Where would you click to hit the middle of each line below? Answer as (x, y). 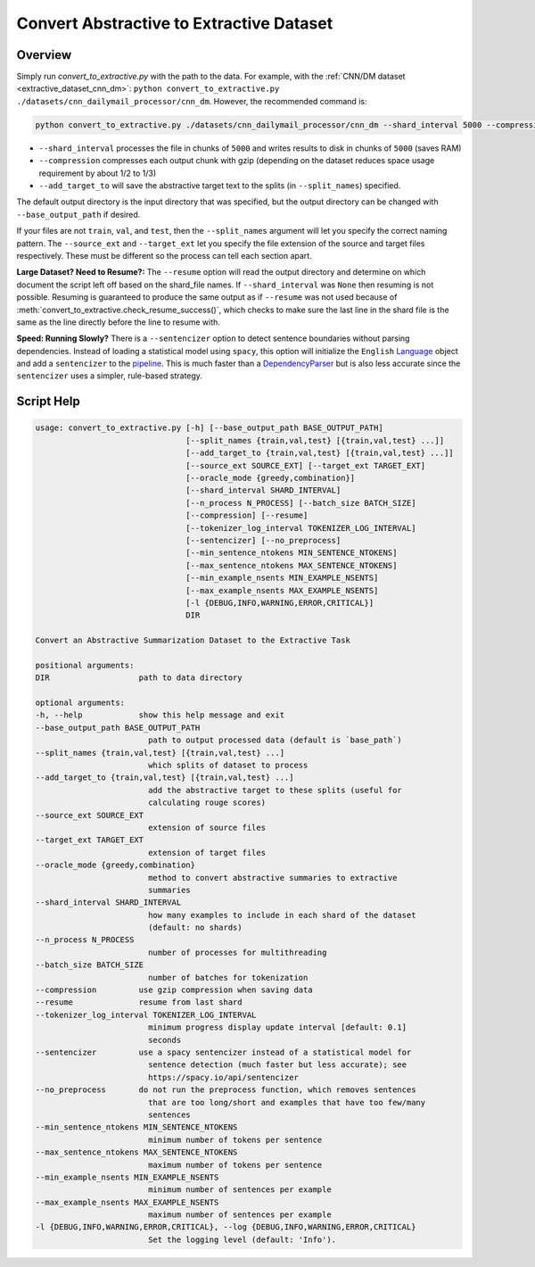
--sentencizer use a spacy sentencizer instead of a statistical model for (223, 1052)
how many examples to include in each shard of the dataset (282, 915)
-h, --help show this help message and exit (160, 715)
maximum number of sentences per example (239, 1215)
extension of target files (207, 853)
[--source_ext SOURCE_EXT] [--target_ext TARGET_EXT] (306, 465)
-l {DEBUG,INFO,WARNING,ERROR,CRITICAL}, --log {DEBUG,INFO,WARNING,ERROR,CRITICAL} (226, 1227)
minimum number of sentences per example (239, 1190)
